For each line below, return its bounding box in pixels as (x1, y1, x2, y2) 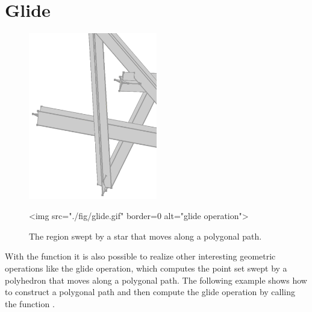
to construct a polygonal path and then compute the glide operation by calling (5, 285, 296, 298)
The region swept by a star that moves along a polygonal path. (29, 229, 262, 242)
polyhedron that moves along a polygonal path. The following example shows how (5, 273, 307, 286)
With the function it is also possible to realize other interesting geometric (5, 250, 276, 263)
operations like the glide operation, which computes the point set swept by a (5, 261, 287, 274)
